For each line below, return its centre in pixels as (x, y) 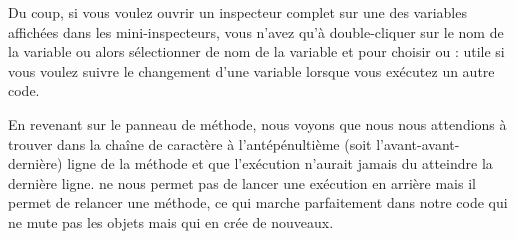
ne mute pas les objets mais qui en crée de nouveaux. (171, 221)
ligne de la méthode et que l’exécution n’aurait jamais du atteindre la (280, 163)
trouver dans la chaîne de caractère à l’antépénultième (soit (190, 143)
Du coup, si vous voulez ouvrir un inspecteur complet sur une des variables (237, 12)
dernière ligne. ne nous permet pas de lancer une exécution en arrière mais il (242, 182)
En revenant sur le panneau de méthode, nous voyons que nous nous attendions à (257, 123)
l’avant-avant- (418, 143)
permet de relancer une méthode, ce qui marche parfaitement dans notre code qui (258, 202)
